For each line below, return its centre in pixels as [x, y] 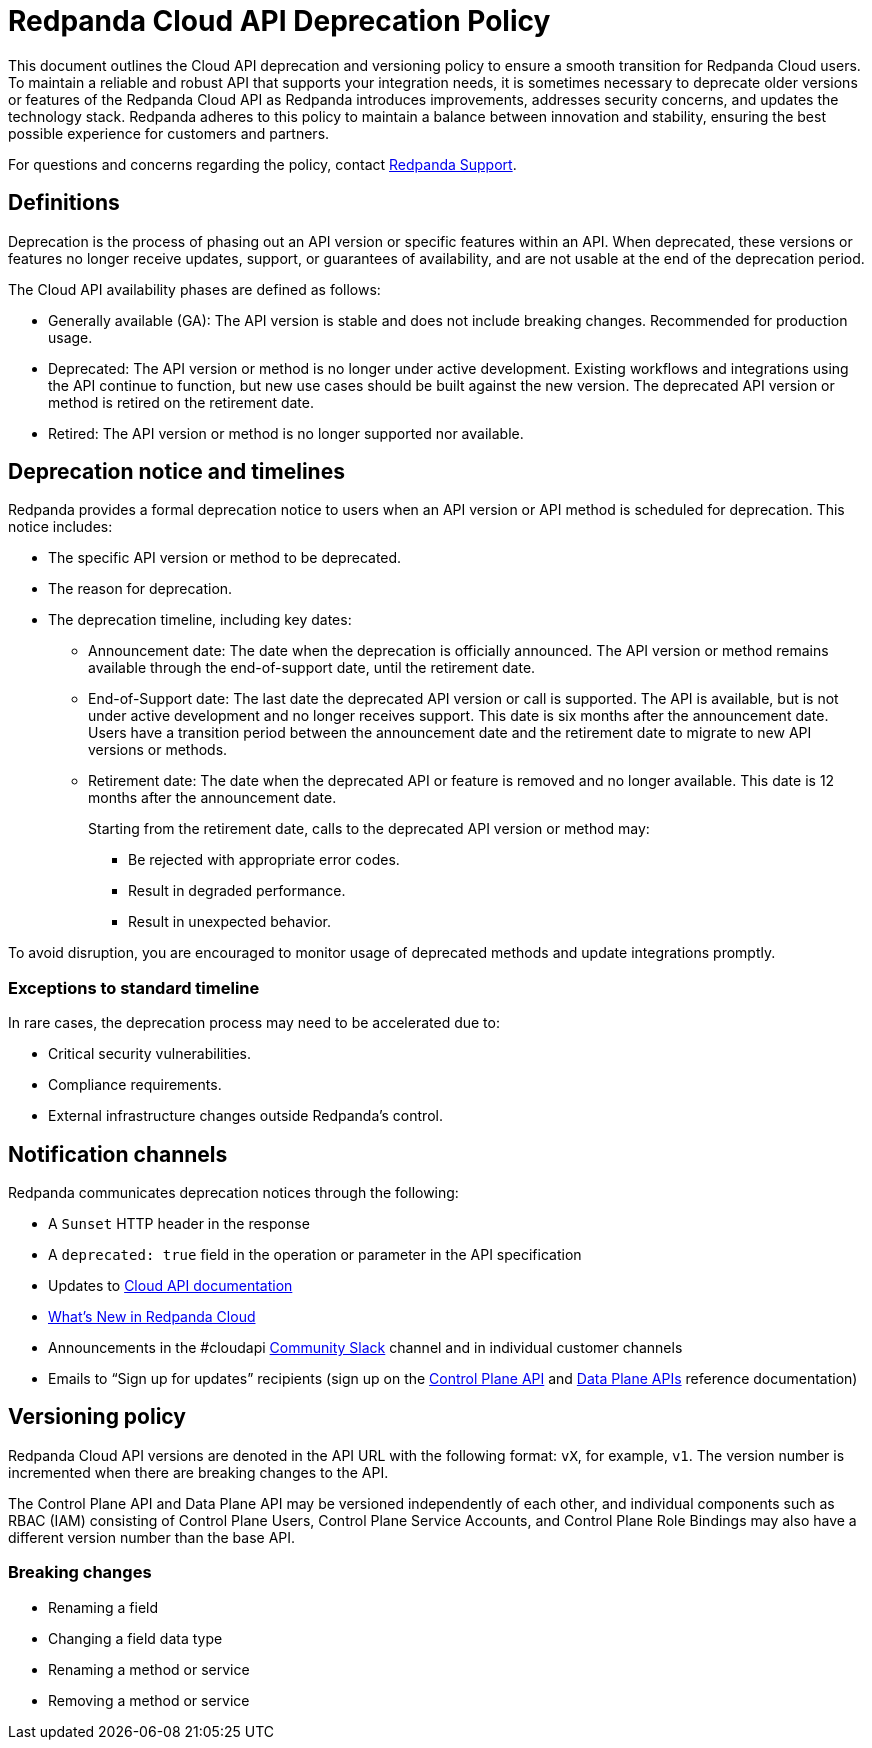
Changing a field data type [135, 1638]
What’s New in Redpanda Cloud [152, 1317]
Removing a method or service [149, 1700]
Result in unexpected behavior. [229, 922]
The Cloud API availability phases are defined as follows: [194, 289]
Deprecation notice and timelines [176, 472]
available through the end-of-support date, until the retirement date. [312, 668]
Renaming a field [103, 1607]
